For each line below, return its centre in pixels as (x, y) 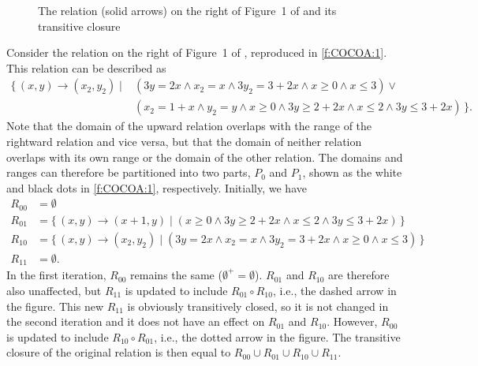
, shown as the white (352, 172)
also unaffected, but (54, 291)
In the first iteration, (56, 275)
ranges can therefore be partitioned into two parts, (129, 172)
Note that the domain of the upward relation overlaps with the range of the (189, 126)
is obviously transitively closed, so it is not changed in (258, 306)
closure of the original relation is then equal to (119, 352)
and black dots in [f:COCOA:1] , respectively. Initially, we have (157, 187)
